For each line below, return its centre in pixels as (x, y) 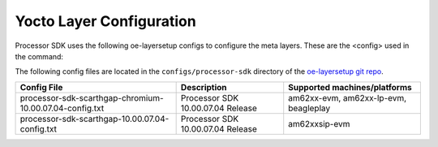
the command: (39, 56)
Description (204, 87)
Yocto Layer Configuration (105, 21)
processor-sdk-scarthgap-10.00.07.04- (94, 119)
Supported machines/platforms (350, 87)
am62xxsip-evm (319, 123)
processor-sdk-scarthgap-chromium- (92, 97)
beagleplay (309, 108)
